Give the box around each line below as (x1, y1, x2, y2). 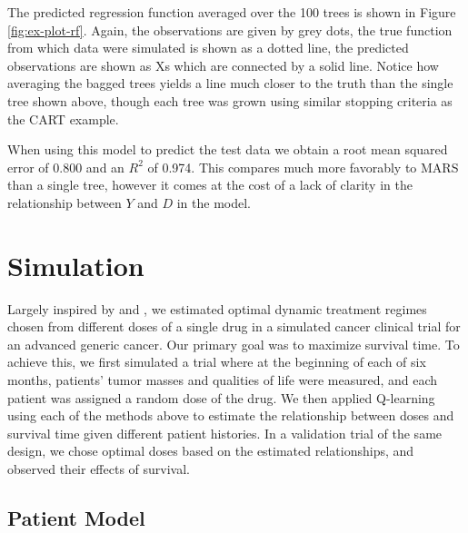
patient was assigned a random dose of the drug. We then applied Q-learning (7, 388, 435, 407)
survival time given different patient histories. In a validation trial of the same (7, 423, 443, 442)
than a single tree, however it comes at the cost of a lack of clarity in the (7, 175, 413, 194)
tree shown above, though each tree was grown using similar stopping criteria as (7, 91, 453, 110)
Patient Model (7, 503, 145, 531)
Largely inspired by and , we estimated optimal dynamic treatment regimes (7, 299, 427, 318)
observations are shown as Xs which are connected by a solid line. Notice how (7, 55, 439, 74)
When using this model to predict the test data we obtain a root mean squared (7, 140, 448, 159)
